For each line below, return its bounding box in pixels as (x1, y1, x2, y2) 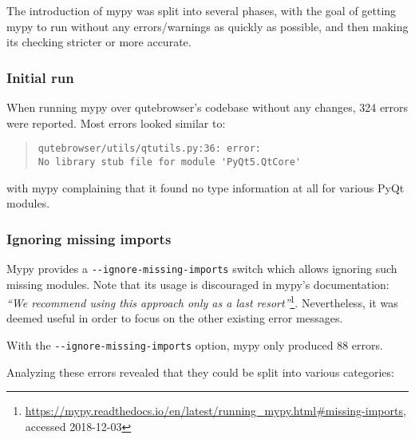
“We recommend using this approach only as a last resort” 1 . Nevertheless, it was (6, 292, 398, 310)
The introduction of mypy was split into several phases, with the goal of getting (6, 2, 397, 18)
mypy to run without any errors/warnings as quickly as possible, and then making (6, 18, 409, 34)
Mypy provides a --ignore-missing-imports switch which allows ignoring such (6, 259, 397, 276)
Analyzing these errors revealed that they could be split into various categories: (6, 363, 394, 380)
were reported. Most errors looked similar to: (6, 114, 226, 131)
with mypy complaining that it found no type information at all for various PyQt (6, 179, 405, 196)
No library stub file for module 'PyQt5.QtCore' (38, 156, 302, 168)
